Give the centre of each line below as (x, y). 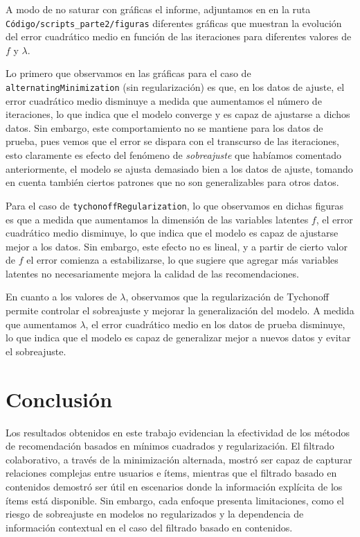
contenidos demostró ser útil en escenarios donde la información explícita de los (174, 486)
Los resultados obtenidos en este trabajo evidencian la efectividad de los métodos (178, 432)
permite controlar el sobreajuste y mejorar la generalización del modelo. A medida (180, 310)
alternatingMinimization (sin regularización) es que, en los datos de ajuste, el (175, 87)
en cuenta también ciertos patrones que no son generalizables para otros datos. (172, 182)
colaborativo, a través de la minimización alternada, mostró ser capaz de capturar (179, 459)
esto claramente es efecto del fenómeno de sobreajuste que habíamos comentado (174, 155)
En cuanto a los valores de (61, 297)
